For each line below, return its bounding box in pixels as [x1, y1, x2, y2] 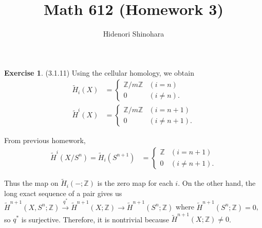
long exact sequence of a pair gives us [4, 187, 122, 198]
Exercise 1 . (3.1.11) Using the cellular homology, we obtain [4, 67, 194, 78]
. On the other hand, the [178, 178, 256, 188]
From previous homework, [4, 135, 86, 146]
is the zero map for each [97, 178, 173, 188]
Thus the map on [4, 178, 59, 188]
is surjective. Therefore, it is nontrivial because [21, 214, 169, 224]
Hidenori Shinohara [103, 28, 164, 39]
